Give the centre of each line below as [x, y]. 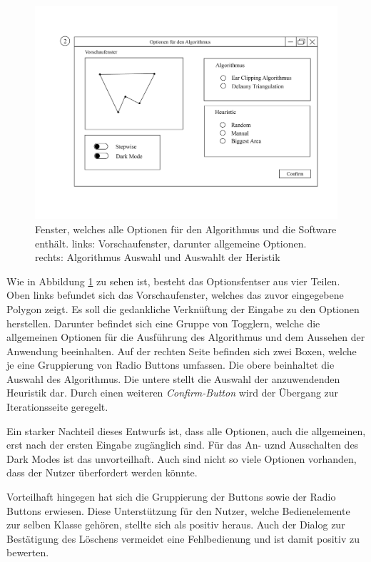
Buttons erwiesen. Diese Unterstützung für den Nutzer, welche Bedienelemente [178, 510]
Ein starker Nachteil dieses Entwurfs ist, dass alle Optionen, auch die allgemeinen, [186, 430]
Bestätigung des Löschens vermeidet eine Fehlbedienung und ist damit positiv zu [183, 538]
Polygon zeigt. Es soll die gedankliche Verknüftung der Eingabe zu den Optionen [183, 308]
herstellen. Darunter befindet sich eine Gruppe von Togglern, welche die [163, 323]
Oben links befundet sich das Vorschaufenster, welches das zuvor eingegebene [175, 295]
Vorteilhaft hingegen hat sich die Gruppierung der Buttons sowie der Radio [171, 497]
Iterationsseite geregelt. [57, 407]
